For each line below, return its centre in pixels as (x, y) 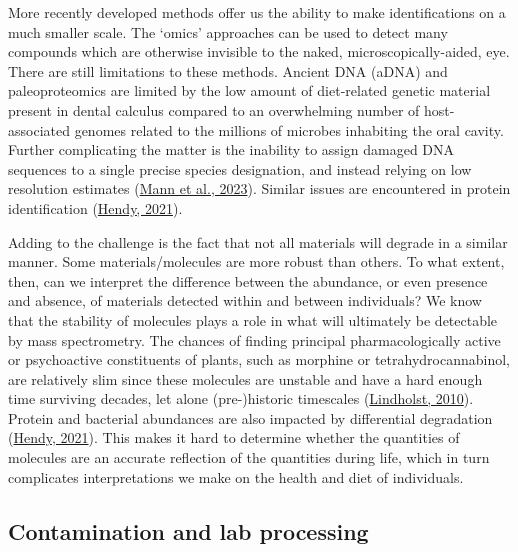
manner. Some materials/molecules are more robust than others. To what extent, (256, 261)
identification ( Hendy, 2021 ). (95, 207)
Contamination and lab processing (188, 530)
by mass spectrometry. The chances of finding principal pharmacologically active (254, 339)
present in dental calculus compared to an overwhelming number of (214, 109)
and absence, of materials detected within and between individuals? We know (245, 300)
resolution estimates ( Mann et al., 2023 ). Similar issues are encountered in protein (259, 188)
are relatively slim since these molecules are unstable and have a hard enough (245, 378)
